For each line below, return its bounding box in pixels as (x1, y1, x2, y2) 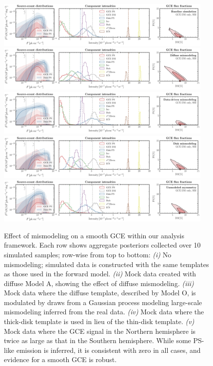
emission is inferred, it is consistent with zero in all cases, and (16, 345, 201, 355)
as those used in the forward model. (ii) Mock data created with (4, 269, 196, 279)
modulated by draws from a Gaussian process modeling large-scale (4, 297, 202, 307)
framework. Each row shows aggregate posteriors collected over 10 (4, 240, 201, 250)
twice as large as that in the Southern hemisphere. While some (4, 335, 191, 346)
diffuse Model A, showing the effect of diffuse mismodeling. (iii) (4, 278, 194, 288)
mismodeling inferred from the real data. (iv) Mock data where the (4, 307, 204, 317)
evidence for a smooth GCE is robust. (4, 354, 117, 365)
